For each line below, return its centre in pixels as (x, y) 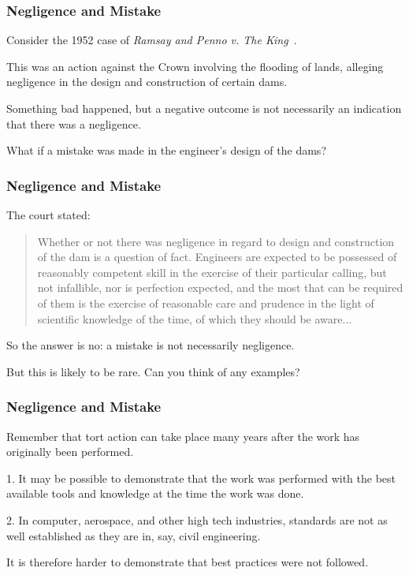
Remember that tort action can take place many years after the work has (183, 436)
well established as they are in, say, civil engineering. (134, 535)
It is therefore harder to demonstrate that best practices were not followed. (188, 562)
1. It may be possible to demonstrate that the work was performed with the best (201, 478)
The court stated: (48, 215)
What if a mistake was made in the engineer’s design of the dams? (166, 150)
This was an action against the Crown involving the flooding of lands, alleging (195, 66)
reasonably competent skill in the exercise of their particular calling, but (212, 272)
